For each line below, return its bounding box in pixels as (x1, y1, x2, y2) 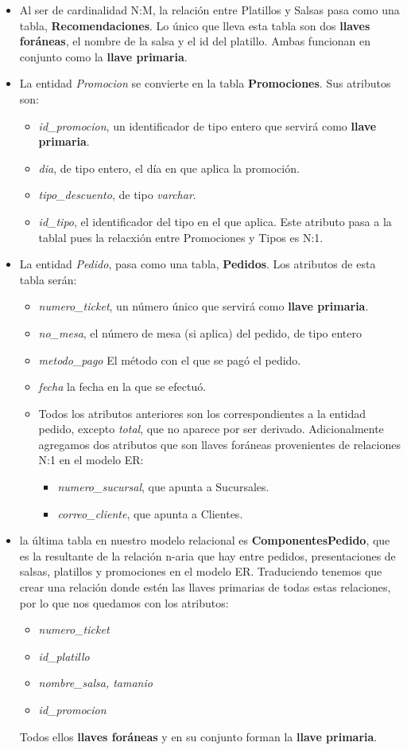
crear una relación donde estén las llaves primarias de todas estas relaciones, (19, 579, 391, 596)
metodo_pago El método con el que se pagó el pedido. (38, 351, 301, 368)
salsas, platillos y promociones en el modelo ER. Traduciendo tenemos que (19, 563, 382, 580)
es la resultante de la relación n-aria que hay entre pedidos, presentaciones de (19, 547, 396, 564)
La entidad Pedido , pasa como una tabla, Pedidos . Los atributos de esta (19, 256, 376, 272)
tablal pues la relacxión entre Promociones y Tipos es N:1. (38, 229, 324, 245)
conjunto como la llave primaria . (19, 48, 188, 64)
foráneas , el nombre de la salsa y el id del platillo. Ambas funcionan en (19, 33, 371, 49)
